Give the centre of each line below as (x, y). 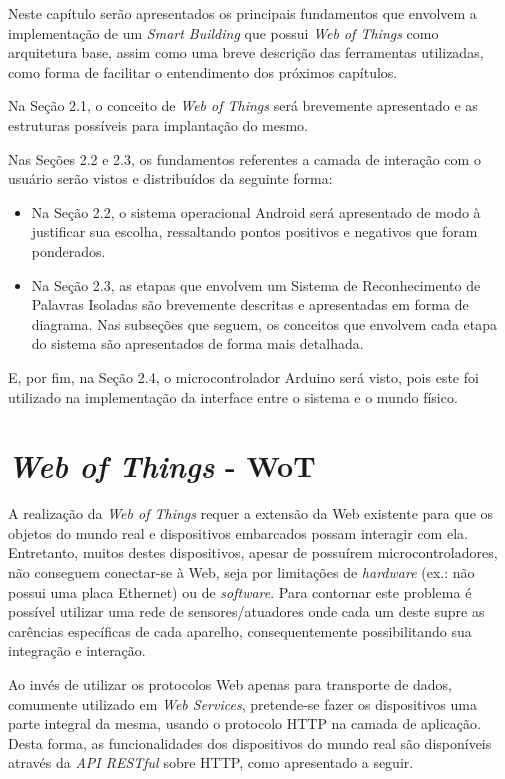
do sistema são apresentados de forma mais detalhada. (197, 343)
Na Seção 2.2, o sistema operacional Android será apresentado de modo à (256, 211)
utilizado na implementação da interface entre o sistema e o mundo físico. (233, 396)
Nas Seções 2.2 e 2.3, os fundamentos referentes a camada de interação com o (244, 158)
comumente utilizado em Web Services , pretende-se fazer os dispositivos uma (242, 703)
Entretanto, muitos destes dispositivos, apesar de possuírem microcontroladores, (253, 552)
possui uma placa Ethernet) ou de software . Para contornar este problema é (240, 591)
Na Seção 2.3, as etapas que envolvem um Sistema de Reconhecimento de (256, 284)
